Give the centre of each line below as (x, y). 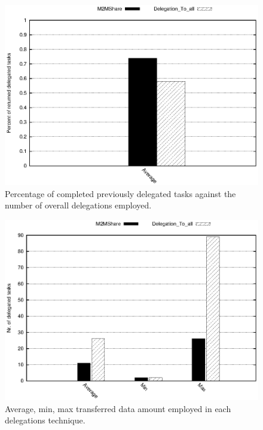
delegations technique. (45, 420)
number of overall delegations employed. (78, 205)
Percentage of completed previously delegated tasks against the (120, 193)
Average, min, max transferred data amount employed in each (118, 408)
